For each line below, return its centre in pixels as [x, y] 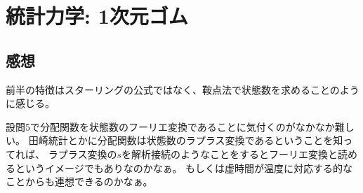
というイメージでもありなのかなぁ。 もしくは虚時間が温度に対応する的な [184, 167]
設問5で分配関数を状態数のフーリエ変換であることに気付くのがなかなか [170, 126]
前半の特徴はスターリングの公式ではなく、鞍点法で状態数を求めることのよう [183, 89]
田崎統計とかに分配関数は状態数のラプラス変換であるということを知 [186, 140]
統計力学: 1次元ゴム [97, 16]
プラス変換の [87, 153]
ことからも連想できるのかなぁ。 [79, 181]
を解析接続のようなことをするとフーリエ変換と [229, 153]
